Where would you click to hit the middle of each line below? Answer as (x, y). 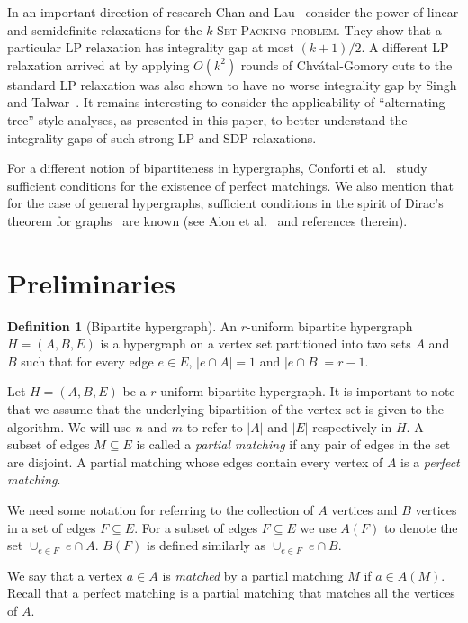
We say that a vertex (65, 575)
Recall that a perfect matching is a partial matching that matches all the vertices (231, 593)
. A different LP (405, 47)
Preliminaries (91, 282)
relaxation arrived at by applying (99, 64)
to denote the (421, 527)
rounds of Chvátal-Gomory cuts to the (346, 64)
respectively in (352, 426)
